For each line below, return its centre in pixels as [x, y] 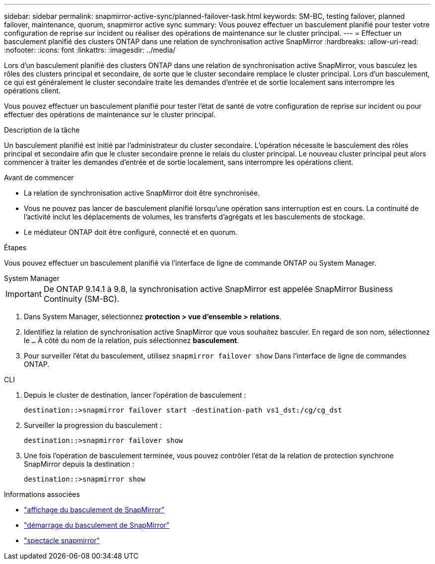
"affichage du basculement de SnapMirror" [94, 510]
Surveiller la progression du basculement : [93, 425]
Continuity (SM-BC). [81, 299]
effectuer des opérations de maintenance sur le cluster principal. [110, 114]
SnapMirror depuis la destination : [79, 464]
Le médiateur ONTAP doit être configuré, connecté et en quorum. [131, 232]
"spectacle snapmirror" [62, 540]
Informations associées [42, 494]
